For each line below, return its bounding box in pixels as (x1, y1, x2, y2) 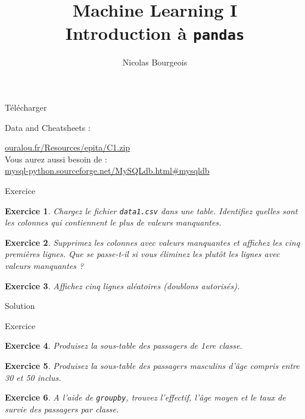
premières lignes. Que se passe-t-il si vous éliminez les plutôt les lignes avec (5, 248, 280, 260)
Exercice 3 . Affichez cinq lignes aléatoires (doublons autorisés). (5, 279, 240, 292)
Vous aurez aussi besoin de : (5, 152, 107, 165)
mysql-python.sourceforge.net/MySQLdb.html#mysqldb (5, 164, 210, 177)
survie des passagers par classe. (5, 402, 119, 415)
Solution (5, 299, 35, 312)
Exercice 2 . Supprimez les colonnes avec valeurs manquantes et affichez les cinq (5, 236, 300, 248)
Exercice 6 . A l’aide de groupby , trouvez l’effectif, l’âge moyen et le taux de (5, 391, 286, 404)
